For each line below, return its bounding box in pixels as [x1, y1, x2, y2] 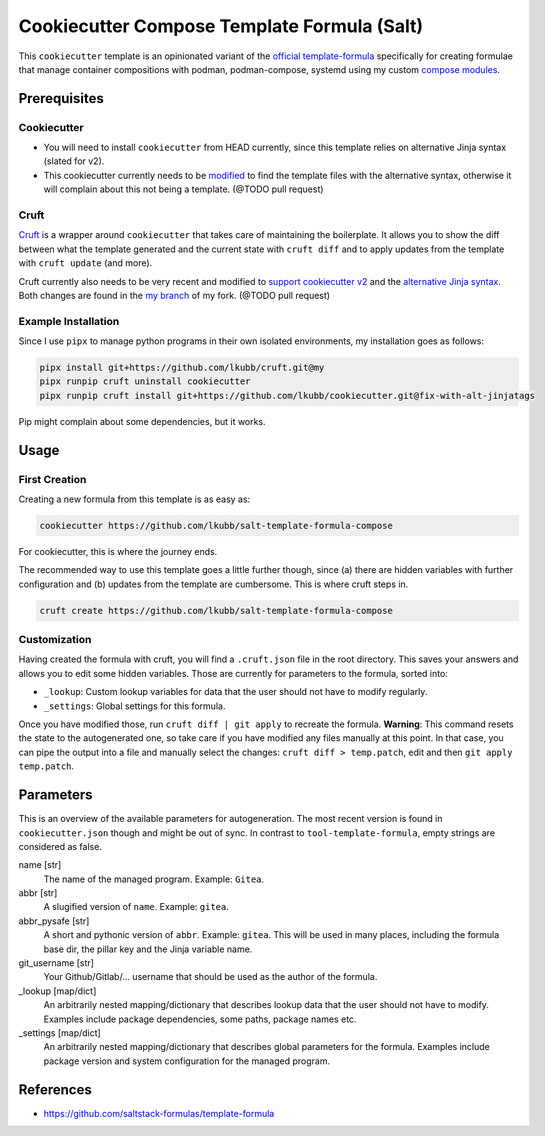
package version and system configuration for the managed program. [43, 1055, 330, 1067]
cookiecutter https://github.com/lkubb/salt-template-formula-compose [39, 520, 394, 531]
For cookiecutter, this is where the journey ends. [18, 545, 218, 557]
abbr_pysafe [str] [18, 915, 90, 927]
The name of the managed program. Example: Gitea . [43, 873, 265, 885]
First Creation [18, 472, 87, 486]
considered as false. [18, 840, 102, 852]
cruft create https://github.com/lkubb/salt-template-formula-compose [39, 605, 394, 616]
